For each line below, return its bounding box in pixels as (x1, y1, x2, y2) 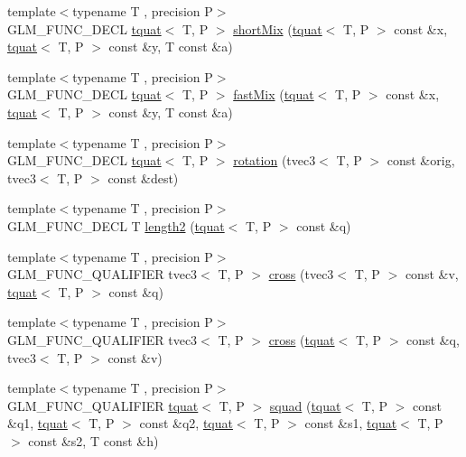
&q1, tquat (7, 414, 68, 433)
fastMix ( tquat (233, 85, 314, 104)
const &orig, (387, 151, 455, 170)
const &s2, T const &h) (28, 431, 159, 450)
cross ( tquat (268, 330, 335, 349)
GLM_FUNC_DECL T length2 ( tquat (7, 216, 225, 235)
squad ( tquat (269, 396, 341, 415)
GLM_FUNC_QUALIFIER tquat (7, 396, 199, 415)
